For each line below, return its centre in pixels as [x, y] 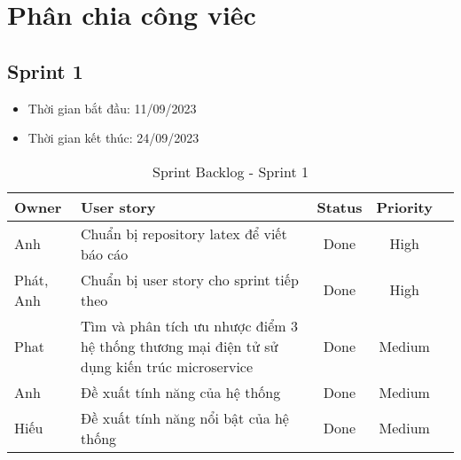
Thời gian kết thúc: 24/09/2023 [113, 138]
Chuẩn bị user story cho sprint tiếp [190, 279]
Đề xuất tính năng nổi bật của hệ [185, 417]
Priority [404, 207]
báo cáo [105, 253]
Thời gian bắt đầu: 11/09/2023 [112, 108]
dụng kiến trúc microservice [167, 366]
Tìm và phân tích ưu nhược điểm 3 [189, 325]
